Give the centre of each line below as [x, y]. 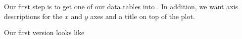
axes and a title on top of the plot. [143, 16]
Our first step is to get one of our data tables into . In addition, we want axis [121, 6]
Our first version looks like [44, 32]
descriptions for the [33, 16]
